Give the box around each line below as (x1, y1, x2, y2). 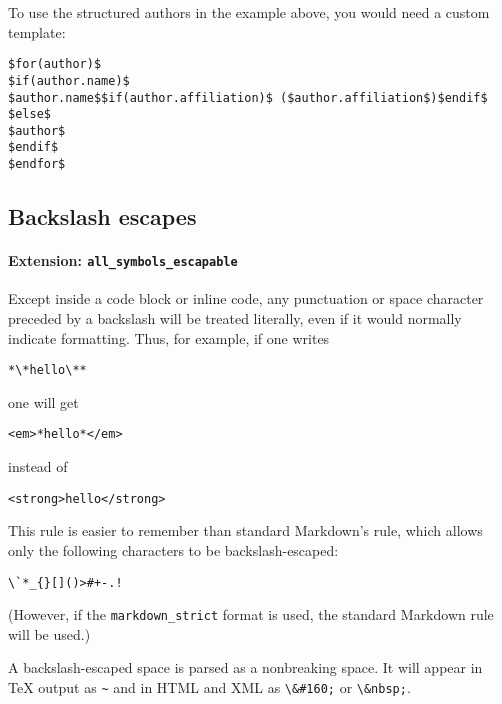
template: (8, 21, 66, 42)
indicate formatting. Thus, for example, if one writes (8, 327, 330, 348)
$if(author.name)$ (8, 73, 130, 88)
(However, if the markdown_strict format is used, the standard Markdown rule (8, 604, 494, 625)
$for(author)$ (8, 57, 102, 72)
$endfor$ (8, 157, 66, 172)
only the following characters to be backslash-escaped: (8, 539, 339, 560)
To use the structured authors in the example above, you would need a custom (8, 2, 490, 22)
